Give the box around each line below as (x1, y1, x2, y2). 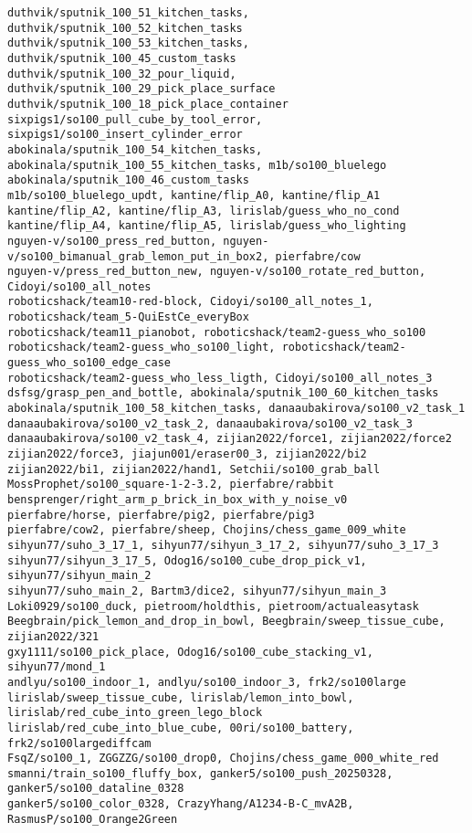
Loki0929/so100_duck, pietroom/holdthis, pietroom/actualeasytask (7, 599, 420, 613)
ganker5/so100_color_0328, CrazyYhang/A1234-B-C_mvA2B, (7, 797, 354, 811)
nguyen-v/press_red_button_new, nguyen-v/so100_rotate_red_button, (7, 265, 426, 279)
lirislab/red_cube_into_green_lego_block (7, 706, 263, 720)
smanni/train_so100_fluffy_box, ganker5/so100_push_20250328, (7, 766, 393, 780)
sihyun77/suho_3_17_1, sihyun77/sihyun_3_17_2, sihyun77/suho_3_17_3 (7, 538, 439, 552)
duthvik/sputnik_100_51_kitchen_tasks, (7, 6, 249, 19)
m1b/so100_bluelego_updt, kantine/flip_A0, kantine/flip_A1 (7, 188, 381, 202)
